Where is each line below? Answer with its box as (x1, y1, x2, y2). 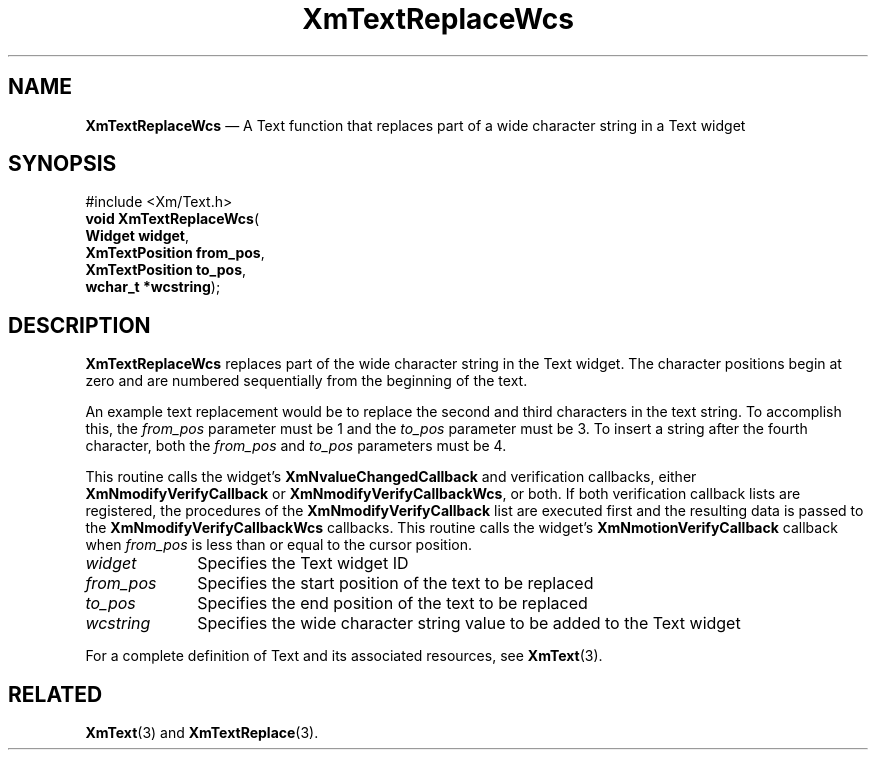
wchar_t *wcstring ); (85, 278, 221, 296)
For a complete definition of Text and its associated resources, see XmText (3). (85, 647, 603, 665)
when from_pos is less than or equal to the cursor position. (85, 536, 473, 554)
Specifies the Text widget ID (197, 553, 409, 574)
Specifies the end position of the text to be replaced (197, 593, 588, 614)
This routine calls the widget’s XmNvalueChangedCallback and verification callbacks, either (85, 468, 697, 486)
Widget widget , (85, 227, 190, 245)
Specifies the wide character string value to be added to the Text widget (197, 613, 741, 634)
